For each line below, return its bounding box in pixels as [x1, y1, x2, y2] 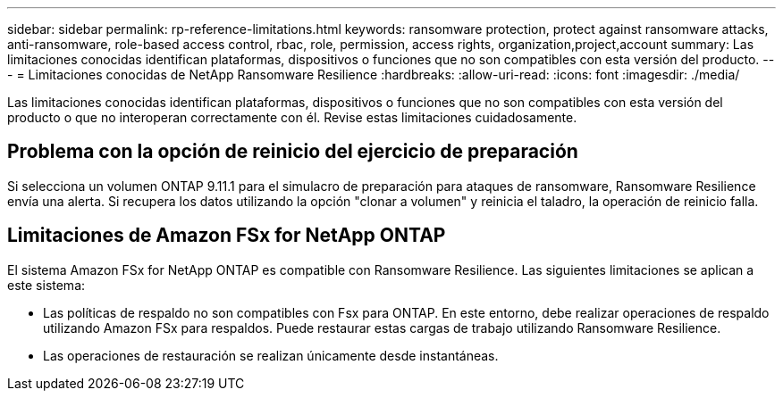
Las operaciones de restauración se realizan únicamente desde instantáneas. [43, 347, 499, 363]
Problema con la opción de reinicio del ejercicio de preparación [7, 140, 578, 163]
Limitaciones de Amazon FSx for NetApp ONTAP [7, 224, 446, 247]
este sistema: [7, 277, 86, 293]
